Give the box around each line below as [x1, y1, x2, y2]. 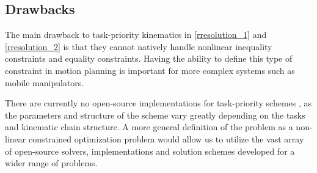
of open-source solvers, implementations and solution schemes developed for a [5, 144, 295, 157]
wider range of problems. [5, 156, 98, 169]
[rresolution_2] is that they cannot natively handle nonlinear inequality [5, 40, 272, 53]
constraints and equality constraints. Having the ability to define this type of [5, 52, 293, 65]
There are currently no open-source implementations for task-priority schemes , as [5, 97, 312, 109]
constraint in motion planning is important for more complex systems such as [5, 64, 295, 76]
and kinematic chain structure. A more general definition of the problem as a [5, 120, 293, 133]
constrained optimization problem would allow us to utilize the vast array [28, 132, 304, 145]
